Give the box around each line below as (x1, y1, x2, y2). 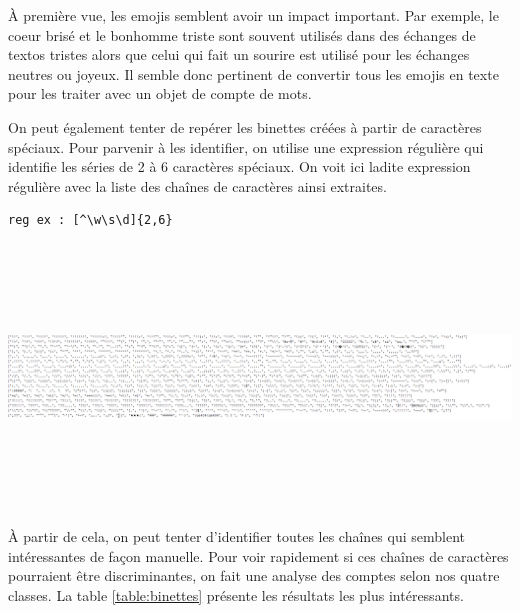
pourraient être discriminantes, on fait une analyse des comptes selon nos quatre (8, 565, 500, 586)
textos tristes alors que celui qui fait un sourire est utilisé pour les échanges (8, 44, 470, 65)
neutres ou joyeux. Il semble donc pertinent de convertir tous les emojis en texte (8, 63, 499, 84)
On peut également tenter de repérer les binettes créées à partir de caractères (8, 116, 482, 137)
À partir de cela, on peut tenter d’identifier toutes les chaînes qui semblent (8, 526, 466, 547)
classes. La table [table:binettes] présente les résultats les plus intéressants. (8, 584, 464, 605)
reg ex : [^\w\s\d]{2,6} (8, 213, 173, 228)
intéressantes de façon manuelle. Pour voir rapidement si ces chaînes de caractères (8, 545, 509, 566)
